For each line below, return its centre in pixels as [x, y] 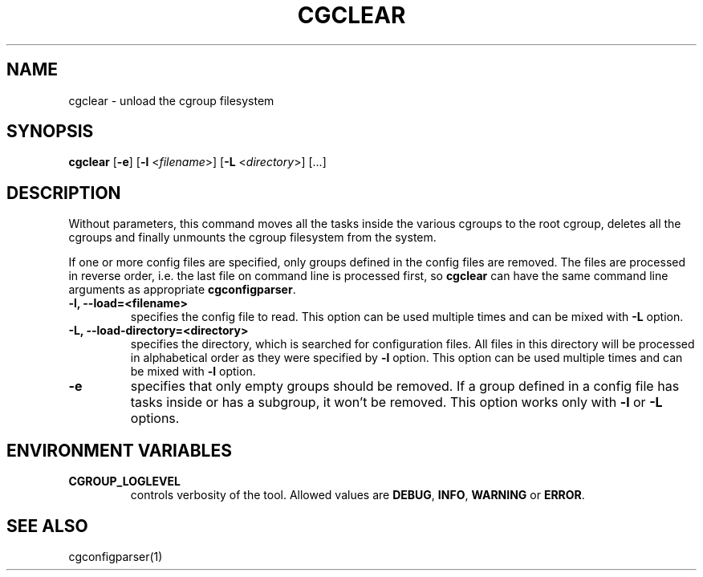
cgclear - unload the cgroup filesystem [171, 100]
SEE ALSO [47, 526]
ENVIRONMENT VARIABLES [119, 450]
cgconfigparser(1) [116, 556]
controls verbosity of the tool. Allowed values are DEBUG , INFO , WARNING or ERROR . [358, 495]
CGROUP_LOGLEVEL [124, 482]
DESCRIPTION [64, 193]
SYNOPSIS [50, 132]
